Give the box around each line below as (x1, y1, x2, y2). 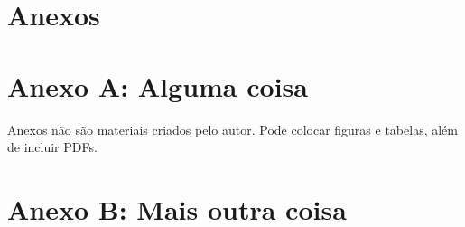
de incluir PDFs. (7, 137, 98, 156)
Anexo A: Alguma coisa (7, 67, 308, 104)
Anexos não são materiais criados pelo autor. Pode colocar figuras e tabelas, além (7, 119, 458, 138)
